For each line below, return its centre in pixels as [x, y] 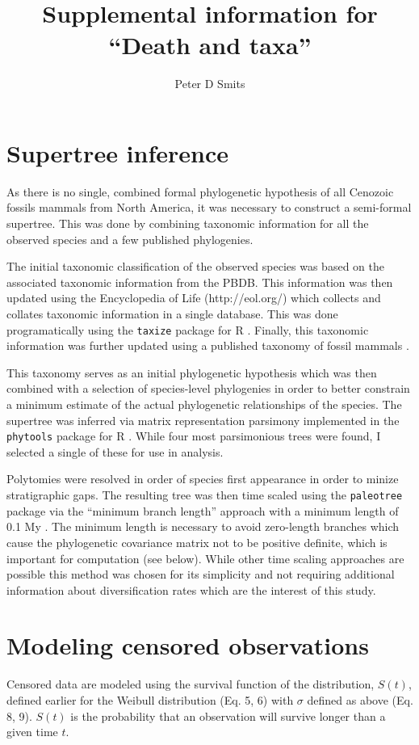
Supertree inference [118, 152]
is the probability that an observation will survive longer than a [228, 716]
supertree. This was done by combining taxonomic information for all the [188, 223]
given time [32, 732]
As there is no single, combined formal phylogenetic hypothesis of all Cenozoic [200, 191]
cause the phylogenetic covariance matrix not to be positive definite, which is [197, 542]
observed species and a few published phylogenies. [130, 239]
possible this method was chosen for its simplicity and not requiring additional [201, 574]
